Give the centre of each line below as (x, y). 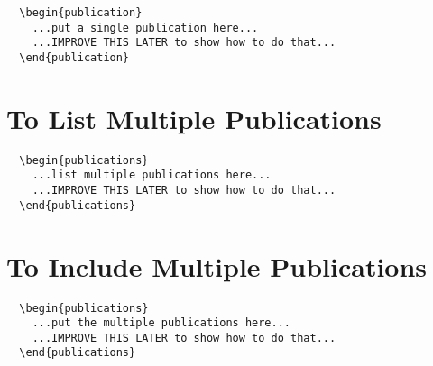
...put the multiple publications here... (161, 323)
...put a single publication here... (145, 27)
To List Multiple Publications (194, 118)
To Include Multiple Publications (217, 265)
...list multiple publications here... (152, 175)
